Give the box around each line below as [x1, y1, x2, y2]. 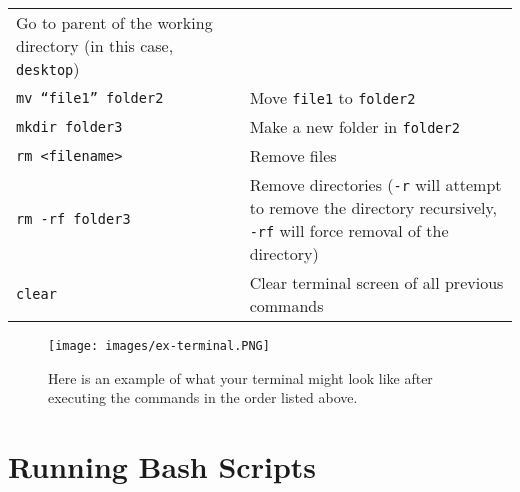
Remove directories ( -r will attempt [249, 173, 502, 196]
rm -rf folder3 [16, 211, 131, 227]
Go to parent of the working [16, 11, 213, 34]
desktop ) [16, 57, 80, 80]
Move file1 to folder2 [249, 86, 416, 109]
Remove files [249, 144, 337, 167]
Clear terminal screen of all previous [249, 271, 504, 294]
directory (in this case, [16, 34, 174, 57]
